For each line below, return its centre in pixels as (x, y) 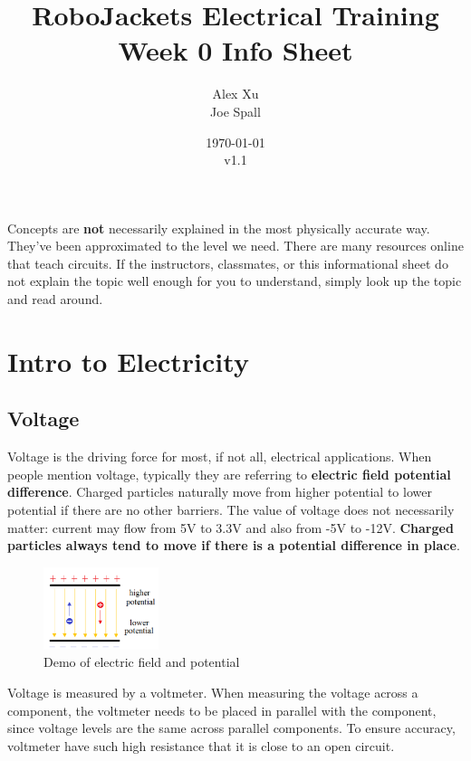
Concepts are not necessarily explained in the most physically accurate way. (219, 228)
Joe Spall (235, 111)
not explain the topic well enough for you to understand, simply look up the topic (235, 281)
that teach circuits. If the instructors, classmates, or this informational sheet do (228, 263)
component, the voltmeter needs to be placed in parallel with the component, (222, 710)
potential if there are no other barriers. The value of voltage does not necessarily (231, 510)
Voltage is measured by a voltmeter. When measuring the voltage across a (213, 693)
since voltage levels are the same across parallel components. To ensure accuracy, (231, 728)
